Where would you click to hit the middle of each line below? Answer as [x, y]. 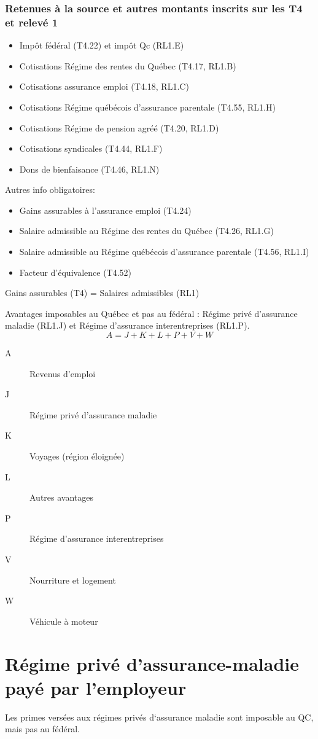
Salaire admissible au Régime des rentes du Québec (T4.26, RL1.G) [146, 231]
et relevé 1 [32, 22]
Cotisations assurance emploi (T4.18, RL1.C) [104, 86]
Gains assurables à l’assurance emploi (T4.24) [105, 210]
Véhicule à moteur [64, 621]
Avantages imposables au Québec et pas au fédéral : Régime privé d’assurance [151, 313]
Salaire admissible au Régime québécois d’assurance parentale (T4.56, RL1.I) [164, 252]
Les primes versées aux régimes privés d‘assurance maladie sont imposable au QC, [159, 717]
